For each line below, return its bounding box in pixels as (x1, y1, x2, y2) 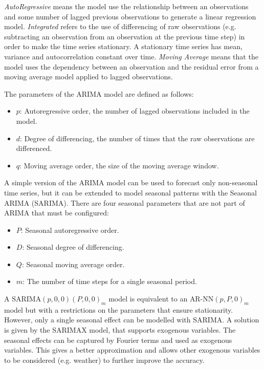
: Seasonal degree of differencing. (22, 242, 124, 252)
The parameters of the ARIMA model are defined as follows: (4, 88, 194, 99)
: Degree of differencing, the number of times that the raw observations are (20, 133, 255, 143)
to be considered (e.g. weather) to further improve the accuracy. (4, 354, 205, 365)
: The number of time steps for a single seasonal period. (23, 276, 197, 287)
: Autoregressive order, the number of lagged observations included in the (19, 105, 250, 116)
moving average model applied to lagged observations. (4, 71, 173, 82)
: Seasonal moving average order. (21, 258, 125, 269)
